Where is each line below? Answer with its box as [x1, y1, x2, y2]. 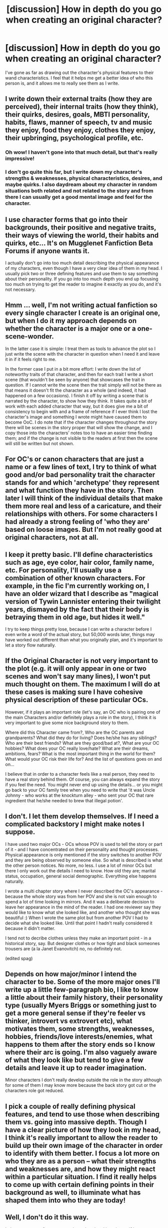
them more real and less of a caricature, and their [5, 502, 161, 510]
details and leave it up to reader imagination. [5, 1064, 147, 1072]
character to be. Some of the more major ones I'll [5, 978, 160, 986]
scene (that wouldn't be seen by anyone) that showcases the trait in [5, 377, 145, 383]
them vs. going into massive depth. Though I [5, 1118, 147, 1126]
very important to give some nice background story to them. [5, 720, 129, 726]
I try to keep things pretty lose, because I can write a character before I [5, 626, 152, 632]
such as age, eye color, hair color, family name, [5, 558, 154, 566]
